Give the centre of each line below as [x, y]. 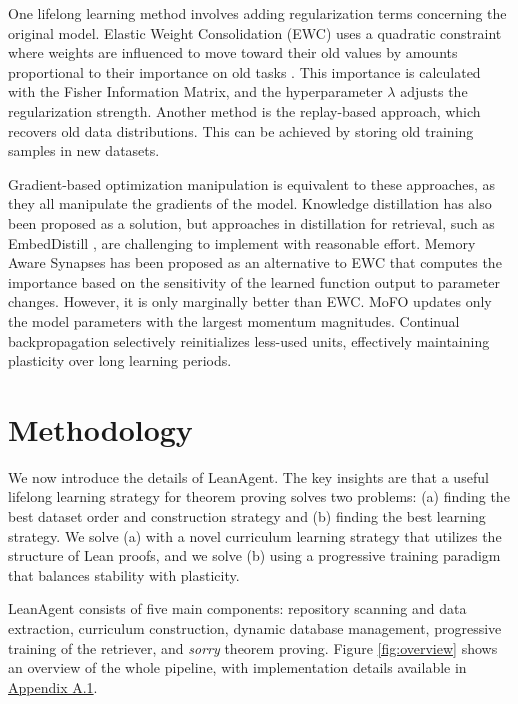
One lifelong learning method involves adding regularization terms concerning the [257, 13]
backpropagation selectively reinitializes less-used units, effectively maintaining [249, 340]
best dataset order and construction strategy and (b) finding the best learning [247, 516]
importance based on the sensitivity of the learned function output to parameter [254, 281]
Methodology [100, 428]
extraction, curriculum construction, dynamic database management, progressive [255, 627]
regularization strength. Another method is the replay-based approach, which [244, 110]
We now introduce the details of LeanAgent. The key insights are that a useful [248, 476]
